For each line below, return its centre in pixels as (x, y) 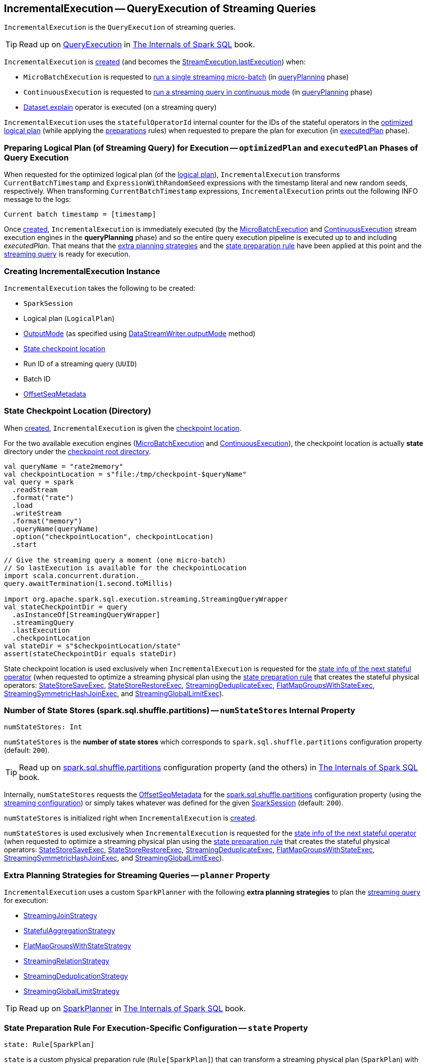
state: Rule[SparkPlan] (49, 1044)
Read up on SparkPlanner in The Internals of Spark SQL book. (132, 1009)
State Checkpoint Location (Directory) (78, 411)
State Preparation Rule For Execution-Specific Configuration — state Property (156, 1028)
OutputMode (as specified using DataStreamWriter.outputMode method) (140, 333)
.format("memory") (47, 521)
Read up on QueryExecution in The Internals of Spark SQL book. (137, 45)
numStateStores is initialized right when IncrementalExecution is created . (131, 818)
